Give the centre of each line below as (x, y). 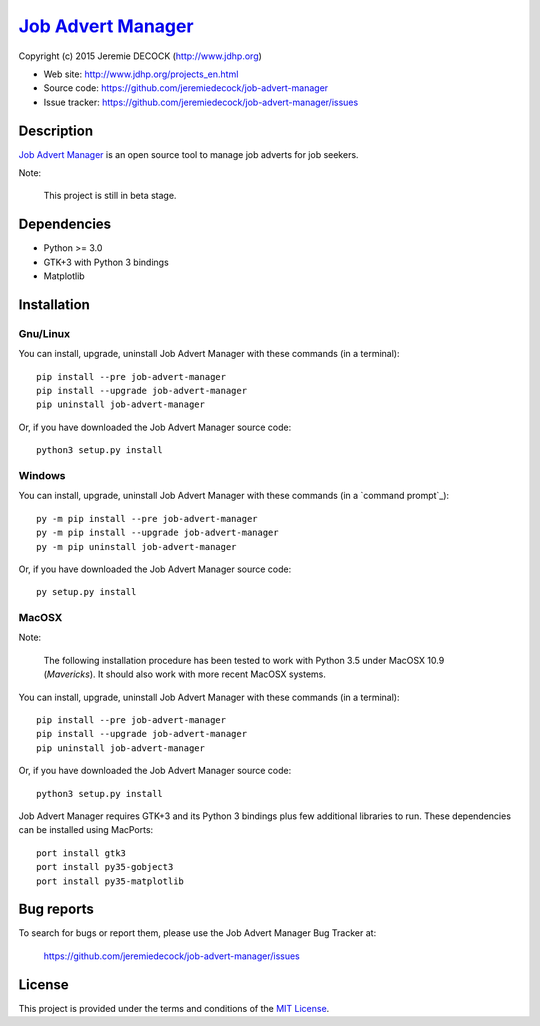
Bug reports (56, 909)
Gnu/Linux (44, 333)
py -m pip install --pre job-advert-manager (147, 518)
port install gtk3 (81, 853)
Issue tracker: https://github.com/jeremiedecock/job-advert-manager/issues (201, 102)
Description (56, 130)
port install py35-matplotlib (110, 881)
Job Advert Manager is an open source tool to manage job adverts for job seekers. (188, 154)
